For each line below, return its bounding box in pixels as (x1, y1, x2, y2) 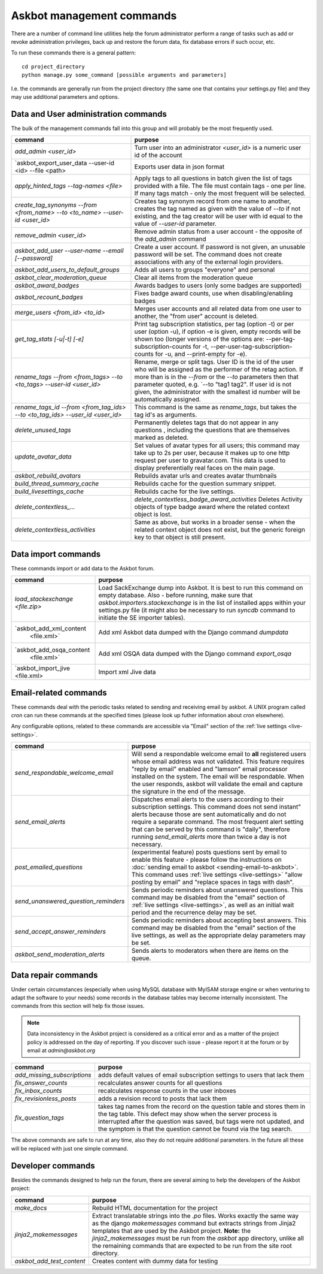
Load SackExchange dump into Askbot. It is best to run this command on (98, 584, 303, 592)
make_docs (14, 1203, 47, 1212)
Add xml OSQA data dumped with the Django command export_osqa (98, 650, 292, 658)
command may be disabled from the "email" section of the (131, 923, 296, 932)
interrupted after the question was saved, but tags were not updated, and (97, 1118, 304, 1126)
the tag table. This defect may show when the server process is (97, 1110, 278, 1118)
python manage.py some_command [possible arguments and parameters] (22, 72, 227, 79)
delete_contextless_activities (14, 526, 96, 534)
